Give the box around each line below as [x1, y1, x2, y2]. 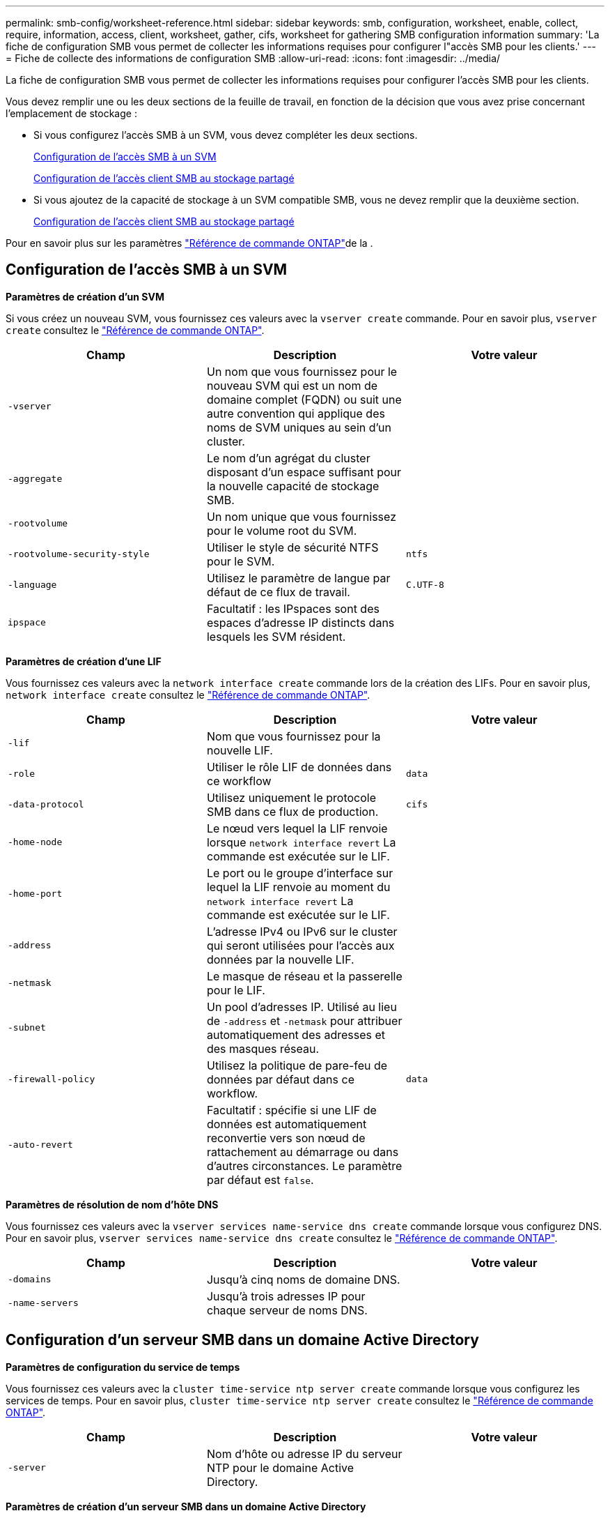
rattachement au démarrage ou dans [206, 1144, 399, 1159]
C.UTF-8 [405, 579, 444, 591]
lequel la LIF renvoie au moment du [206, 879, 391, 894]
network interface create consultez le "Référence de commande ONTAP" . [6, 688, 370, 701]
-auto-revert [8, 1139, 73, 1151]
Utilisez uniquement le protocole [206, 790, 376, 805]
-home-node [8, 837, 63, 848]
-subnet [8, 1022, 46, 1033]
